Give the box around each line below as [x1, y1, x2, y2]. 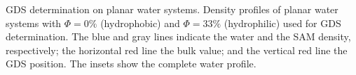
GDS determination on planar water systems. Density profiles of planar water [6, 2, 338, 16]
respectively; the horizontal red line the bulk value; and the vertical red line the [6, 42, 348, 57]
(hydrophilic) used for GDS [224, 15, 341, 30]
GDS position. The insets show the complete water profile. [6, 56, 256, 71]
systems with [6, 15, 62, 30]
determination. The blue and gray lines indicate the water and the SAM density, [6, 29, 351, 44]
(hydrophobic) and [100, 15, 180, 30]
